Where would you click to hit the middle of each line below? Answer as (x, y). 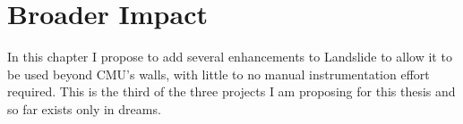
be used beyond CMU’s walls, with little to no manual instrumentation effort (219, 74)
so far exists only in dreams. (84, 108)
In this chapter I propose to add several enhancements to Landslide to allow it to (230, 57)
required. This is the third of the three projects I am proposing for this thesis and (231, 91)
